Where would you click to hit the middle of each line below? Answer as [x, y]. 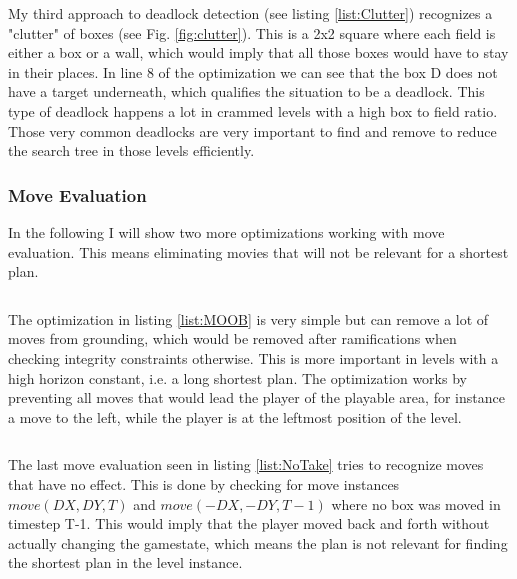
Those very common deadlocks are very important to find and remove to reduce [252, 130]
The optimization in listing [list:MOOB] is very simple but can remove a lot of [248, 318]
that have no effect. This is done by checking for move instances [204, 483]
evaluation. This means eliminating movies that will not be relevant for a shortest [258, 251]
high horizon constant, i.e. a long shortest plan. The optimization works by [237, 377]
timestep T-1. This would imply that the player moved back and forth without [249, 523]
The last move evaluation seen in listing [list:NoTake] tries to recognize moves [246, 464]
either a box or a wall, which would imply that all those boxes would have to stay [258, 52]
